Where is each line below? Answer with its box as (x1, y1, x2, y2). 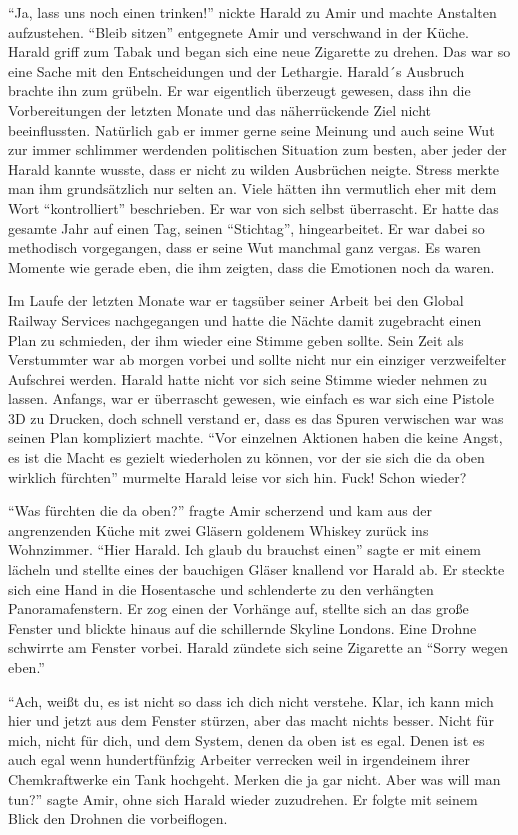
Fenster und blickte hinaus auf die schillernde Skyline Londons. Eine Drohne (8, 617, 477, 638)
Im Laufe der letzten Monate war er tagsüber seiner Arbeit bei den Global (8, 290, 464, 311)
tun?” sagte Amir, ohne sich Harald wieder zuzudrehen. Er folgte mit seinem (8, 788, 478, 809)
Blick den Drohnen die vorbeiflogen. (8, 808, 228, 829)
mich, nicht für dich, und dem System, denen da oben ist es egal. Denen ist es (8, 729, 485, 750)
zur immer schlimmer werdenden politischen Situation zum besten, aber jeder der (8, 139, 507, 160)
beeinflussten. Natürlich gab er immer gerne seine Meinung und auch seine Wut (8, 119, 495, 140)
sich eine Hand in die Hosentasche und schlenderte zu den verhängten (8, 578, 434, 599)
